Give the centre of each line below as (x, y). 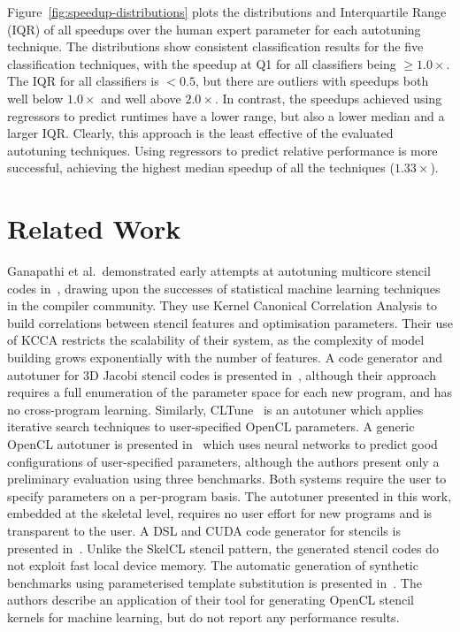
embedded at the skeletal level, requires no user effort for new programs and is (220, 513)
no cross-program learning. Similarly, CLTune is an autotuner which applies (215, 409)
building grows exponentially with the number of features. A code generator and (225, 358)
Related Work (94, 228)
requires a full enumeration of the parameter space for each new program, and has (230, 392)
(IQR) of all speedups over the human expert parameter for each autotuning (214, 29)
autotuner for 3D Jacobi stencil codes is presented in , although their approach (222, 374)
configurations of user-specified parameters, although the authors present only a (223, 461)
